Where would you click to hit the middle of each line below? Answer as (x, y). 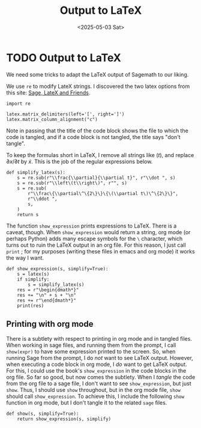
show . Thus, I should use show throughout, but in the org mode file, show (94, 389)
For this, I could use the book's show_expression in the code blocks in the (96, 370)
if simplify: (33, 279)
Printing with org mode (50, 324)
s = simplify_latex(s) (56, 284)
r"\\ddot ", (43, 199)
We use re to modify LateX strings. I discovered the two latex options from (98, 86)
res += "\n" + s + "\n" (47, 295)
